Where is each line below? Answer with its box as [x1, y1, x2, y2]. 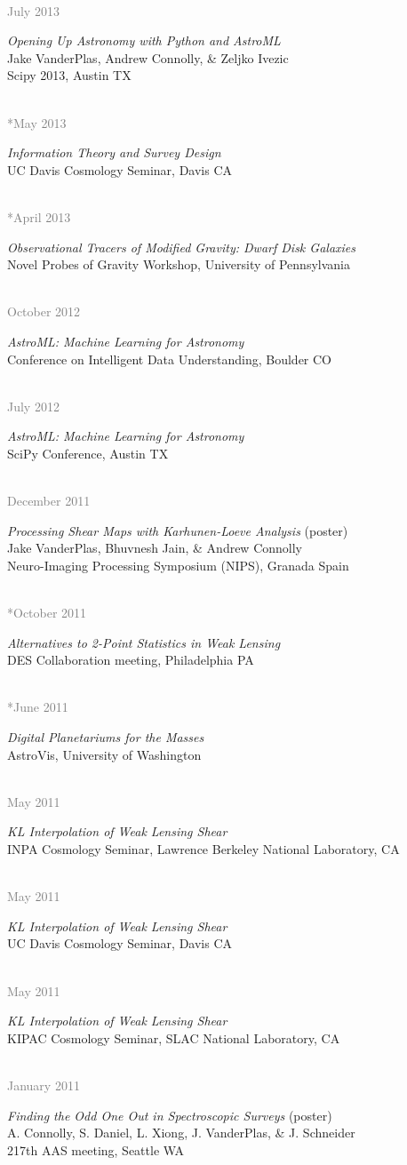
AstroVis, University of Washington [7, 745, 202, 763]
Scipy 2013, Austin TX [7, 66, 132, 84]
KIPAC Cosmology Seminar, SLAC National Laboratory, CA [7, 1028, 340, 1047]
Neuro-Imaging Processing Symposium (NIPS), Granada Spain [7, 555, 349, 574]
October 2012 [7, 302, 81, 321]
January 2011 [7, 1075, 80, 1094]
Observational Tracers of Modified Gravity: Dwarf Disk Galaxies [7, 237, 355, 256]
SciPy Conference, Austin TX [7, 443, 169, 462]
